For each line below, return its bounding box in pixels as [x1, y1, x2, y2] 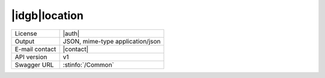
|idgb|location [11, 9, 84, 22]
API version [14, 52, 48, 61]
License [14, 29, 37, 38]
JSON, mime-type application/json [63, 37, 161, 45]
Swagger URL [14, 60, 54, 68]
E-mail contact [14, 45, 57, 53]
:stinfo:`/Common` [63, 60, 114, 68]
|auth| [63, 29, 80, 38]
